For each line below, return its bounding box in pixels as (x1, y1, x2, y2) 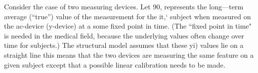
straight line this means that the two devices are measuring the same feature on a (4, 49, 254, 60)
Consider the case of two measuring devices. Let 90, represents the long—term (4, 1, 244, 11)
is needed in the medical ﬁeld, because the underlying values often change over (4, 30, 244, 40)
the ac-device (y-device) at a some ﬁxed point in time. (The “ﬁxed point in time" (4, 21, 252, 31)
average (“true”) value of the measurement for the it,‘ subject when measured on (4, 11, 251, 21)
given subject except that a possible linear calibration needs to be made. (4, 59, 226, 70)
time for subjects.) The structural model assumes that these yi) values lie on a (4, 40, 244, 50)
